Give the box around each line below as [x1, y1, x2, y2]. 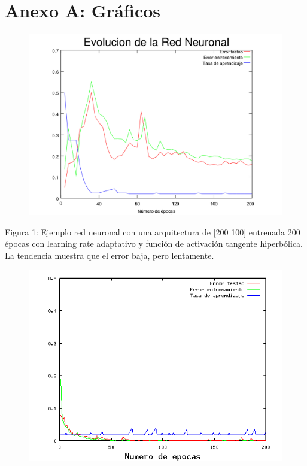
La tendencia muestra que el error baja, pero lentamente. [5, 249, 214, 261]
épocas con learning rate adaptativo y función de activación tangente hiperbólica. [5, 237, 303, 250]
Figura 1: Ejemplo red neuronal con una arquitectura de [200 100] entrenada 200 [5, 225, 300, 238]
